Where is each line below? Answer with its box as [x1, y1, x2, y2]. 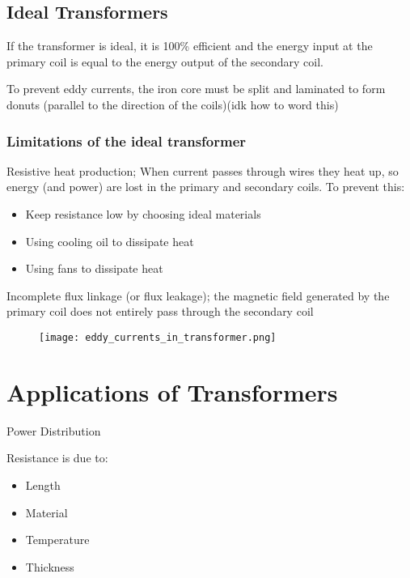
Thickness [25, 558, 74, 575]
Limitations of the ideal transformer [6, 130, 247, 151]
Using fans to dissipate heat [25, 260, 163, 277]
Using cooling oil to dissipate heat [25, 232, 194, 249]
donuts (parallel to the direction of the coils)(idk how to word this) [6, 96, 339, 113]
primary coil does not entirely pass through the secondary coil [6, 303, 314, 320]
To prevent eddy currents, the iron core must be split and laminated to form [6, 80, 386, 97]
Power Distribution [6, 422, 101, 439]
